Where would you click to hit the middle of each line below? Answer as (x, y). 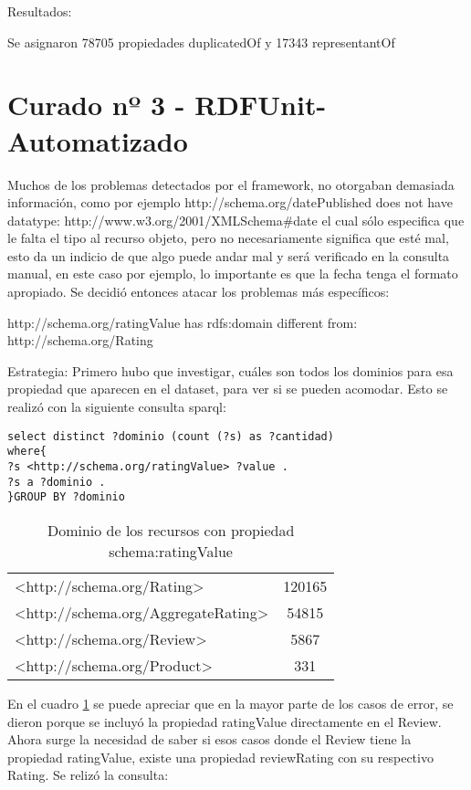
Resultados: (40, 11)
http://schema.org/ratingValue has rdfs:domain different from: (183, 322)
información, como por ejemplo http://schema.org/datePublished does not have (230, 202)
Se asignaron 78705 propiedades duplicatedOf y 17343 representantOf (201, 42)
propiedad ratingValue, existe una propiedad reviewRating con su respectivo (220, 757)
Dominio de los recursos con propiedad (171, 530)
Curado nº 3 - (96, 105)
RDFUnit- (261, 105)
